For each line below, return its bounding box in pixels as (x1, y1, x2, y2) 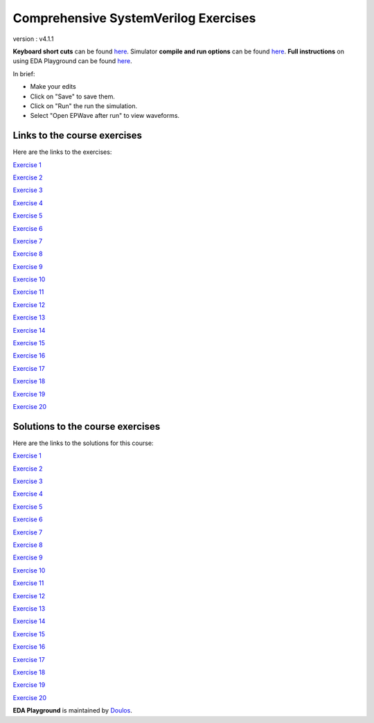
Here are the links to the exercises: (12, 148, 112, 156)
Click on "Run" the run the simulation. (30, 101, 138, 110)
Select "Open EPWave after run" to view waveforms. (30, 112, 180, 120)
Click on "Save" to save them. (30, 92, 116, 101)
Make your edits (30, 82, 76, 91)
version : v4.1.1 (12, 35, 54, 43)
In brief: (12, 69, 35, 78)
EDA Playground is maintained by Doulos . (12, 706, 133, 715)
